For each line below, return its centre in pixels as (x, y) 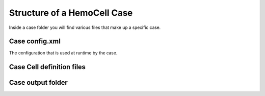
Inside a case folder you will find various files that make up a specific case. (85, 27)
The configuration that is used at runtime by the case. (63, 53)
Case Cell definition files (47, 67)
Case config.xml (35, 41)
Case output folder (39, 83)
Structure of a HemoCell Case (71, 13)
